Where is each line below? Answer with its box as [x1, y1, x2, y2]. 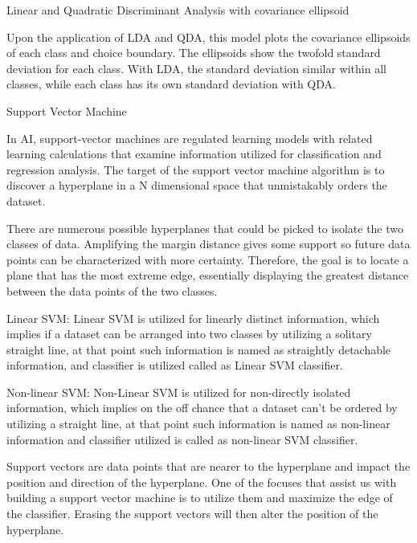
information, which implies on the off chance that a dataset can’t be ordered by [6, 399, 398, 416]
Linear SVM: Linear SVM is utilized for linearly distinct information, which [6, 309, 380, 326]
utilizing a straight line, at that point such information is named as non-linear [6, 415, 390, 432]
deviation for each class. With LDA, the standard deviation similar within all [6, 59, 386, 76]
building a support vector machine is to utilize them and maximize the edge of [6, 489, 393, 506]
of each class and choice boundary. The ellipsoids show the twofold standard [6, 44, 381, 61]
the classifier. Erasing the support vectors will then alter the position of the [6, 505, 378, 522]
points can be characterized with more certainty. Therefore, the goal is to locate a [6, 251, 409, 267]
